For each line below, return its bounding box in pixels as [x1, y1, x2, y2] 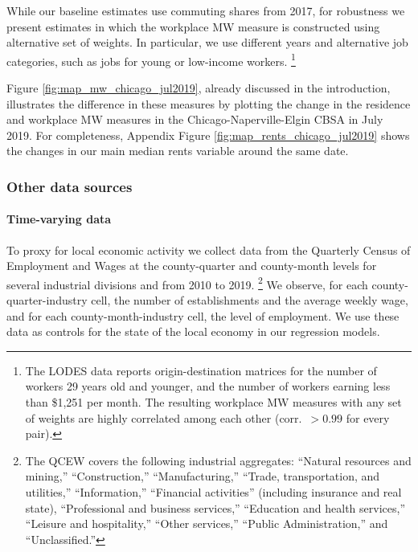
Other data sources [6, 176, 133, 196]
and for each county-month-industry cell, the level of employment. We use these [6, 307, 400, 324]
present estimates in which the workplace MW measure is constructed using [6, 18, 380, 35]
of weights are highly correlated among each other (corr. [25, 409, 302, 426]
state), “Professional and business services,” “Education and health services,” [25, 499, 406, 516]
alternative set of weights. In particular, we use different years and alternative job [6, 34, 408, 51]
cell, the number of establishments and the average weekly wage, [91, 292, 408, 309]
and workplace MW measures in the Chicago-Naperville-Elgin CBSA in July [6, 111, 383, 128]
